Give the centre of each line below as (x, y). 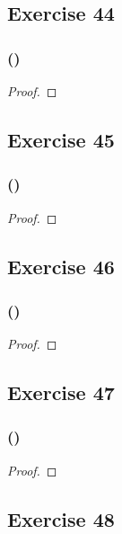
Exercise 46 (61, 266)
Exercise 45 (61, 139)
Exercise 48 (61, 518)
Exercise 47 (61, 392)
